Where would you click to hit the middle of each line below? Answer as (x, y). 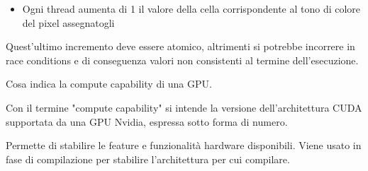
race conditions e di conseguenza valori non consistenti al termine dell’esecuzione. (182, 60)
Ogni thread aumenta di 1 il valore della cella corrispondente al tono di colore (191, 8)
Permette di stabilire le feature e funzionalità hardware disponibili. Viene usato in (184, 145)
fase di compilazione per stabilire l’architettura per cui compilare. (148, 159)
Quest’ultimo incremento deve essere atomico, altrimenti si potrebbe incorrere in (180, 46)
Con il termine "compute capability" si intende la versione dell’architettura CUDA (184, 107)
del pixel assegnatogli (68, 22)
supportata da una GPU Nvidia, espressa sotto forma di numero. (147, 121)
